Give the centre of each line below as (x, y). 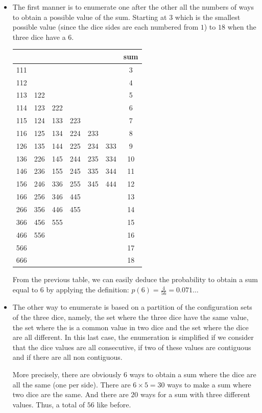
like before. (114, 404)
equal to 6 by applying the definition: (71, 290)
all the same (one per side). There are (72, 384)
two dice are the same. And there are (70, 394)
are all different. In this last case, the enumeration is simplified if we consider (133, 337)
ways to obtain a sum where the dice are (193, 374)
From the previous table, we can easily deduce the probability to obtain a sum (135, 279)
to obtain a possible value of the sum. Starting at (90, 17)
